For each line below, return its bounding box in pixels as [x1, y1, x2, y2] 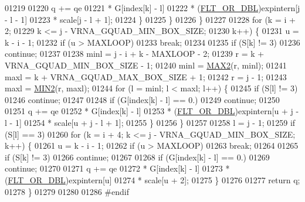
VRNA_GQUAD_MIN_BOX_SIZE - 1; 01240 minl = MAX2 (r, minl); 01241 [5, 59, 287, 71]
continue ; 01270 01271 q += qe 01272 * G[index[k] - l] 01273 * [5, 162, 230, 174]
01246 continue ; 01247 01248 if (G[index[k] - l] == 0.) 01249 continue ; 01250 [5, 93, 280, 105]
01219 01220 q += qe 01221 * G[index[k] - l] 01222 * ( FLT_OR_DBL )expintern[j [5, 2, 300, 13]
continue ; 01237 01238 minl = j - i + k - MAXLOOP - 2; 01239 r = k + [5, 47, 265, 60]
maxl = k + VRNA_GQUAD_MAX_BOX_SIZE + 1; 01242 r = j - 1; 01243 [5, 70, 287, 83]
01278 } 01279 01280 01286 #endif [5, 185, 129, 197]
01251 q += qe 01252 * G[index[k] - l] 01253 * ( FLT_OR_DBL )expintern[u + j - [5, 105, 299, 117]
